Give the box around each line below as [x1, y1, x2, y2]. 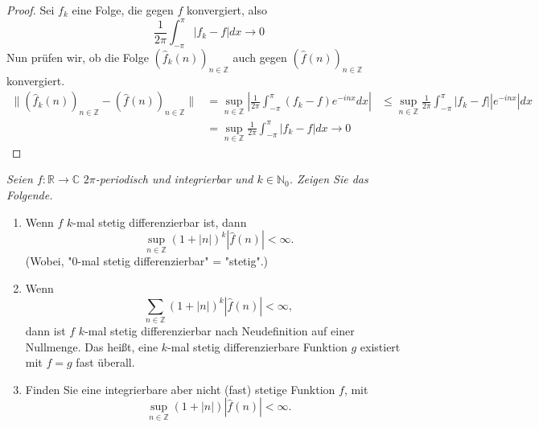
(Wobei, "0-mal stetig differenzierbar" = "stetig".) [25, 253, 269, 269]
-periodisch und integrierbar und [95, 170, 253, 187]
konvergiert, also [186, 2, 268, 18]
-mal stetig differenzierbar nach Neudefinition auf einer [84, 322, 355, 339]
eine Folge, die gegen [72, 2, 174, 18]
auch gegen [232, 48, 287, 65]
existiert [360, 338, 401, 355]
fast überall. [76, 354, 135, 371]
